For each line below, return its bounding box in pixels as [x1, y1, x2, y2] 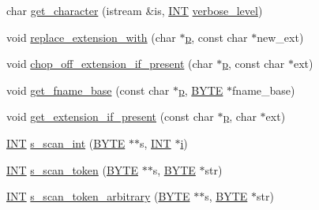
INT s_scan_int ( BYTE [6, 134, 126, 151]
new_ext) [257, 28, 304, 45]
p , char [223, 108, 257, 125]
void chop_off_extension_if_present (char [6, 55, 213, 72]
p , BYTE [178, 81, 223, 98]
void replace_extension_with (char [6, 28, 176, 45]
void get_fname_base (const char [6, 81, 170, 98]
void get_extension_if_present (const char [6, 108, 214, 125]
